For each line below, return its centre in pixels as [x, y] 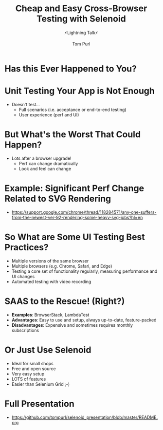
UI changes [23, 276]
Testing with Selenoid [81, 19]
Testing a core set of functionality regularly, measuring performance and [84, 271]
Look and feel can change [45, 168]
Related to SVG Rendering [58, 199]
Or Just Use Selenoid [48, 350]
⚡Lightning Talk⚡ [81, 33]
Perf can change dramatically [48, 163]
